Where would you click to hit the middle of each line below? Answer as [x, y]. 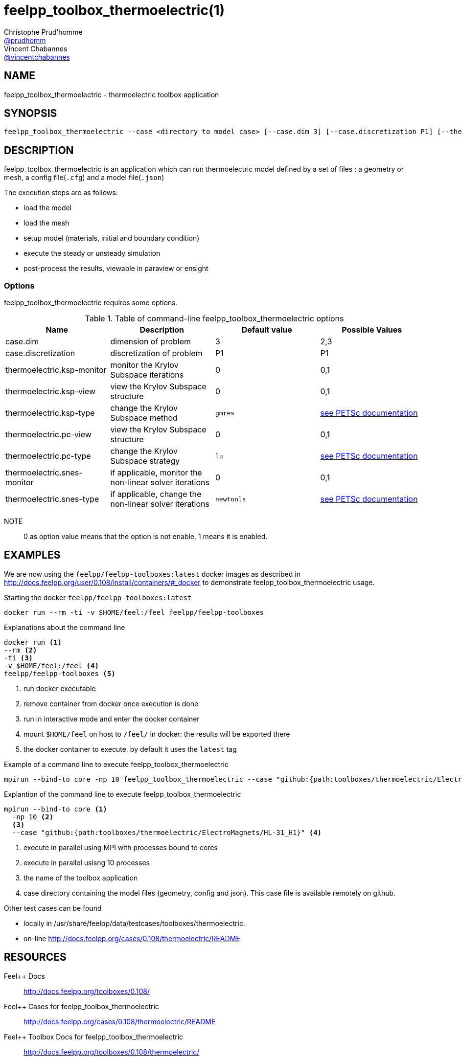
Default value [267, 330]
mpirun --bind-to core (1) [56, 809]
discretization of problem [156, 353]
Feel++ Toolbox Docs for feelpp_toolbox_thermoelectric [94, 1037]
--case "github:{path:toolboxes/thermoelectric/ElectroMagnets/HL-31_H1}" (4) [167, 832]
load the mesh [46, 223]
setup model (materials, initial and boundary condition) [112, 238]
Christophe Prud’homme [43, 32]
